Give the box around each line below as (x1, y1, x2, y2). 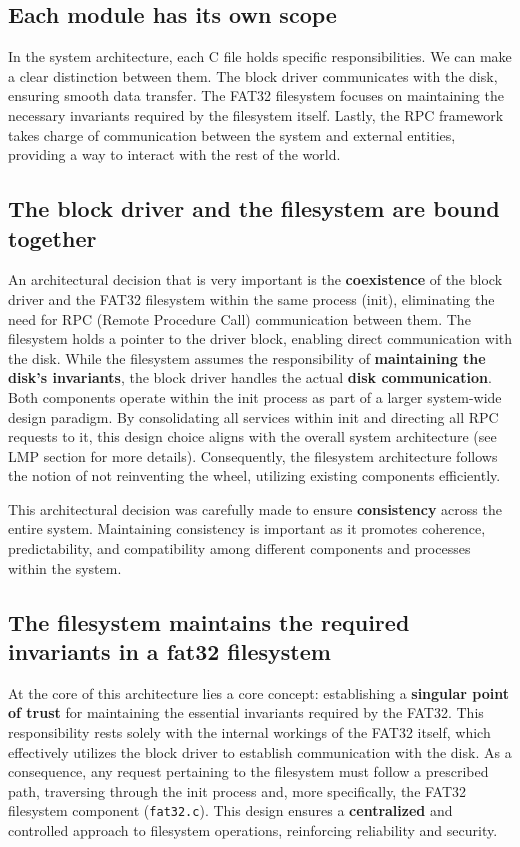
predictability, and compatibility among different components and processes (8, 538, 471, 559)
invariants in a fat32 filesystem (8, 636, 331, 667)
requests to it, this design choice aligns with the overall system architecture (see (8, 426, 497, 447)
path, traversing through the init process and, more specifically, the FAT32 (8, 780, 467, 801)
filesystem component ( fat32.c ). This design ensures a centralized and (8, 800, 453, 821)
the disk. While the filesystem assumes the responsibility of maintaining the (8, 347, 486, 368)
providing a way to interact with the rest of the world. (8, 144, 341, 165)
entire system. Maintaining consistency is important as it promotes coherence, (8, 518, 486, 539)
